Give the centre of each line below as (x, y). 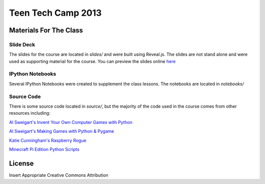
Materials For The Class (46, 30)
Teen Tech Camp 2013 (55, 13)
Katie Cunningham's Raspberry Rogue (48, 140)
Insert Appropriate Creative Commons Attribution (59, 175)
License (21, 163)
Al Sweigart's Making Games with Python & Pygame (62, 131)
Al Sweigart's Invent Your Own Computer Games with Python (71, 122)
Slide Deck (22, 44)
